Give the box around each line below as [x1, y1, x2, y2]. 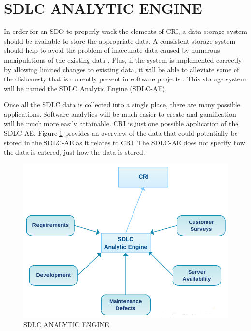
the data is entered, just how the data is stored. [4, 147, 145, 157]
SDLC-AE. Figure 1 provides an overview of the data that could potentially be [4, 128, 238, 138]
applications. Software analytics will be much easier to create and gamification [4, 109, 236, 119]
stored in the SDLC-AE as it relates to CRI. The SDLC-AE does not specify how [4, 137, 245, 147]
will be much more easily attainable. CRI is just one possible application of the [4, 118, 238, 128]
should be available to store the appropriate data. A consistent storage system [4, 35, 236, 46]
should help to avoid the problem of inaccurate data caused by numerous [4, 45, 220, 55]
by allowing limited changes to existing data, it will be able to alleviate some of [4, 64, 239, 74]
